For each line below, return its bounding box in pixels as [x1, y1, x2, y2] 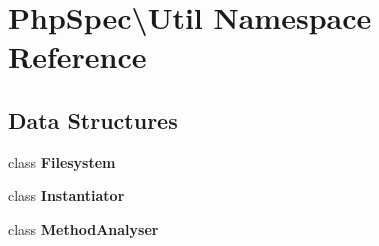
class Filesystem [8, 151, 116, 172]
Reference [8, 36, 147, 77]
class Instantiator [8, 185, 125, 206]
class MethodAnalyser [8, 218, 159, 239]
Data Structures [8, 104, 178, 135]
